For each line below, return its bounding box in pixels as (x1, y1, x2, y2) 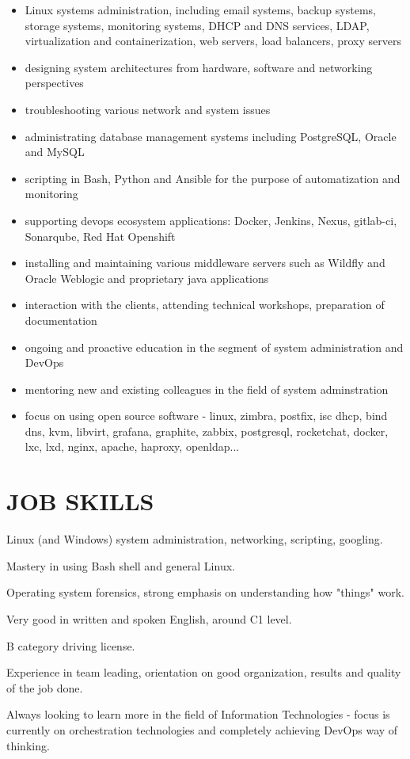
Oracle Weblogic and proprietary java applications (25, 269, 269, 286)
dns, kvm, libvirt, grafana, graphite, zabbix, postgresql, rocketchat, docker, (25, 422, 389, 439)
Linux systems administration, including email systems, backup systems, (25, 2, 376, 17)
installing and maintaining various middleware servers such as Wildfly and (25, 254, 385, 271)
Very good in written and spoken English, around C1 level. (6, 610, 292, 627)
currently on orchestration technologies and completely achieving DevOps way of (6, 721, 398, 738)
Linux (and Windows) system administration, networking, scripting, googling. (6, 531, 383, 547)
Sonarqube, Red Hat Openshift (25, 227, 176, 244)
